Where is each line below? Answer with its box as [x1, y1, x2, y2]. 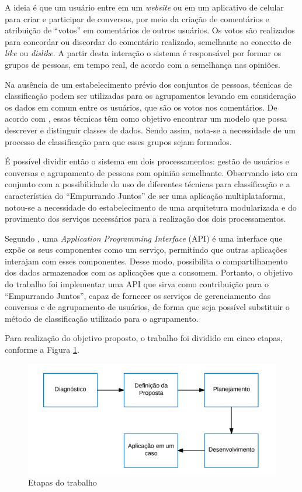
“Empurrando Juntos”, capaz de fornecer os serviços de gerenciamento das [5, 289, 271, 301]
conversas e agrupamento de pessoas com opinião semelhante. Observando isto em [5, 166, 298, 178]
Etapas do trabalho [28, 476, 97, 488]
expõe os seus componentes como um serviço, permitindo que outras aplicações [5, 243, 287, 256]
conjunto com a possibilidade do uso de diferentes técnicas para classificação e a [5, 178, 290, 190]
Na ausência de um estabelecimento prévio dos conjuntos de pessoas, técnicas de [5, 78, 292, 90]
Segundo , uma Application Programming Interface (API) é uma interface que [5, 232, 283, 244]
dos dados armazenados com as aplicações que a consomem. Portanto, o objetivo [5, 266, 293, 278]
